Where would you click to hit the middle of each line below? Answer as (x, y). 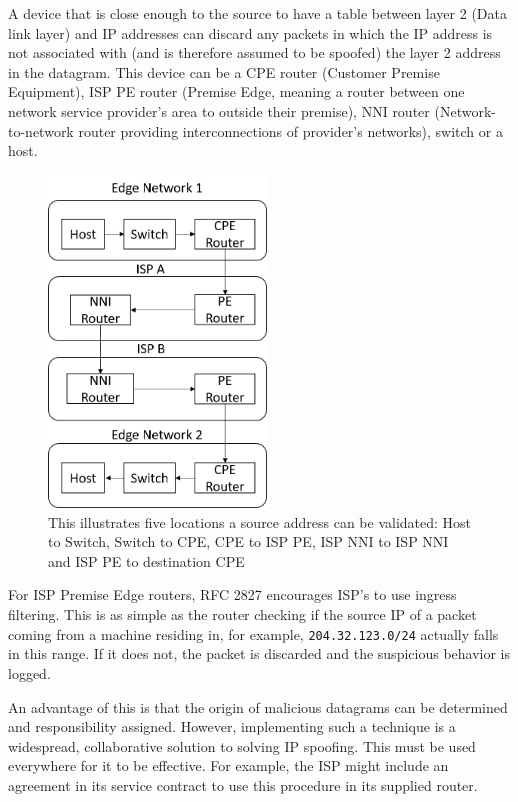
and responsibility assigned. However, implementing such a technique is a (232, 726)
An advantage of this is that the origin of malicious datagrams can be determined (258, 706)
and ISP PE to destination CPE (146, 560)
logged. (29, 672)
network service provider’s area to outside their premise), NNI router (219, 110)
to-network (41, 130)
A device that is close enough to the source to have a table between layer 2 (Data (257, 13)
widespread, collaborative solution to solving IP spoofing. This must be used (242, 745)
